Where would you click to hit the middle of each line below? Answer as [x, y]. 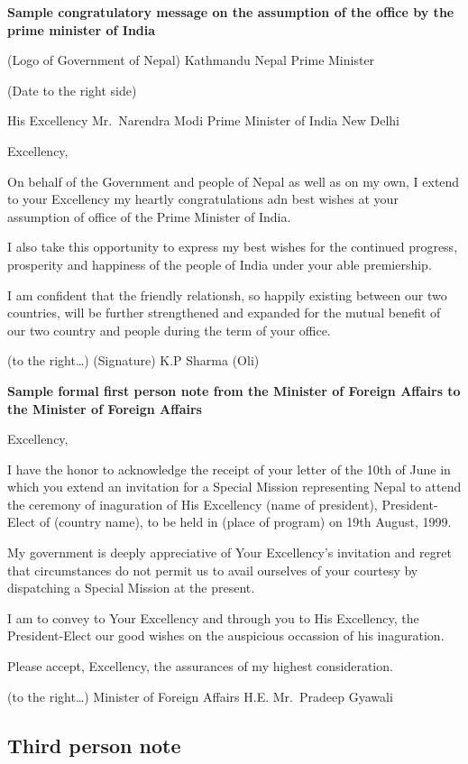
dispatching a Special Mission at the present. [131, 588]
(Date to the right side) [72, 90]
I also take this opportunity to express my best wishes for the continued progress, [233, 247]
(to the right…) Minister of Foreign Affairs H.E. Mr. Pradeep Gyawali [200, 696]
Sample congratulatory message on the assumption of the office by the [231, 12]
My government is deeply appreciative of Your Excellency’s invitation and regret [229, 552]
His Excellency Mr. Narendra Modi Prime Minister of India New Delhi [203, 120]
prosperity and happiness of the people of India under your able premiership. [220, 264]
